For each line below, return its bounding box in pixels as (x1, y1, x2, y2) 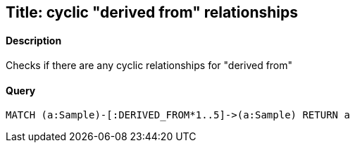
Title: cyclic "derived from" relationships (6, 4, 298, 21)
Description (6, 34, 62, 47)
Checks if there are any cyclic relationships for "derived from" (6, 59, 293, 72)
